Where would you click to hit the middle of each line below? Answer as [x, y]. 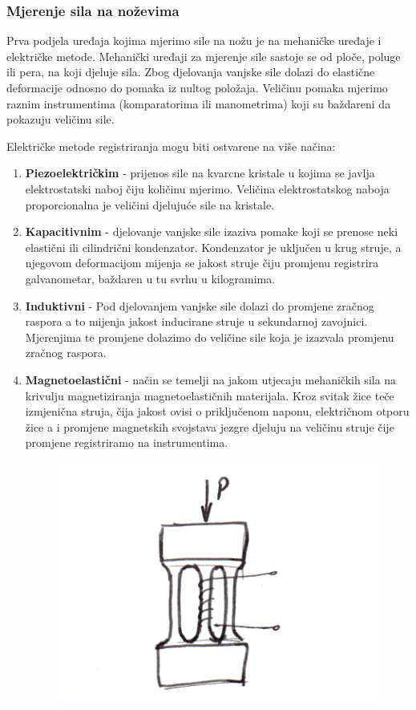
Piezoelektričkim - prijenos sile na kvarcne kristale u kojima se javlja [200, 173]
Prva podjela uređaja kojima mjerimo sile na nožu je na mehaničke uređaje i [194, 41]
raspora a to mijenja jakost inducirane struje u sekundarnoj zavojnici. [196, 321]
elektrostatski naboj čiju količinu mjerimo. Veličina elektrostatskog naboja [207, 188]
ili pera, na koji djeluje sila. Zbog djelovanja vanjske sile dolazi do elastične [191, 72]
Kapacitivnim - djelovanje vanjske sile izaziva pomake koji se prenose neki [212, 231]
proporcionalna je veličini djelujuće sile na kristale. [150, 204]
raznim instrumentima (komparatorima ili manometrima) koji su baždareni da [199, 103]
